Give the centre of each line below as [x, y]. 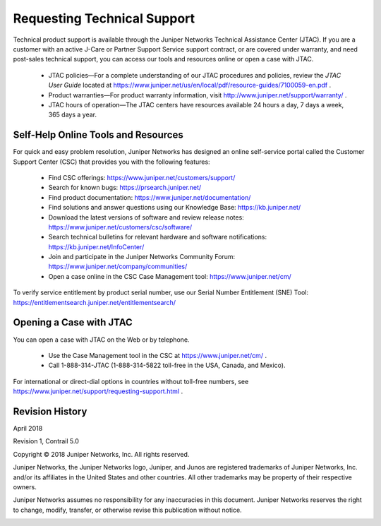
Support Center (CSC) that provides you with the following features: [112, 162]
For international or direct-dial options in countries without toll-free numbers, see [131, 381]
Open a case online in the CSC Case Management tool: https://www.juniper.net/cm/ [170, 276]
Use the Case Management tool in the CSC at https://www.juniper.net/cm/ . [158, 355]
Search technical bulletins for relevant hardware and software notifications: [158, 237]
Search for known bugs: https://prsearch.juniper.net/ [125, 188]
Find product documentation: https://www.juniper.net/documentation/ [150, 197]
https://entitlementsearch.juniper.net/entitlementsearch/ [95, 302]
